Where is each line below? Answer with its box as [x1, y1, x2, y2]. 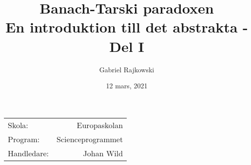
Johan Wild [83, 147, 123, 159]
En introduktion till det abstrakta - [5, 17, 248, 37]
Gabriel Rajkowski [99, 64, 154, 74]
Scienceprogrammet [57, 133, 123, 145]
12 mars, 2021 [106, 81, 148, 91]
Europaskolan [77, 119, 123, 131]
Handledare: [8, 147, 49, 159]
